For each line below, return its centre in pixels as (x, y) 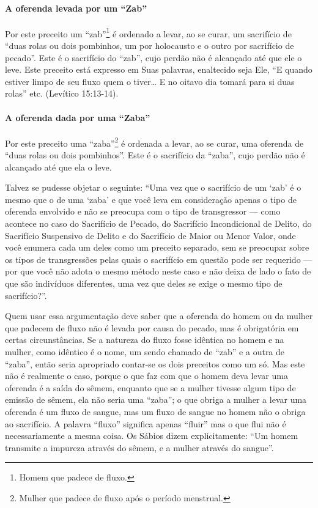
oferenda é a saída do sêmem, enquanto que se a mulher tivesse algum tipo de (150, 387)
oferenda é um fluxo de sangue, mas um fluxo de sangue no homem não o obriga (155, 411)
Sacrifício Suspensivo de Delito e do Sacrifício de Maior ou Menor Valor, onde (150, 235)
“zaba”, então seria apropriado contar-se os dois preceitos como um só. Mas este (155, 363)
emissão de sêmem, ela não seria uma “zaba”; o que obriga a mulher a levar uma (156, 399)
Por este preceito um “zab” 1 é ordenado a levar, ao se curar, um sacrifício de (148, 32)
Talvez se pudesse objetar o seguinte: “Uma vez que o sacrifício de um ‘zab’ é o (153, 187)
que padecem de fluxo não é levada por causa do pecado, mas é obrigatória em (152, 327)
